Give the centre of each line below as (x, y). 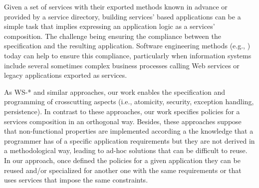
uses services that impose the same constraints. (76, 180)
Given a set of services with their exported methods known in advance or (116, 6)
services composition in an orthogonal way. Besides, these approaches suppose (123, 121)
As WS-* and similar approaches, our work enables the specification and (115, 92)
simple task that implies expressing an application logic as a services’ (110, 26)
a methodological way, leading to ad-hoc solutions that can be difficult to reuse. (126, 150)
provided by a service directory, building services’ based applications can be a (123, 16)
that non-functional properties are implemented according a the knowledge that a (129, 131)
